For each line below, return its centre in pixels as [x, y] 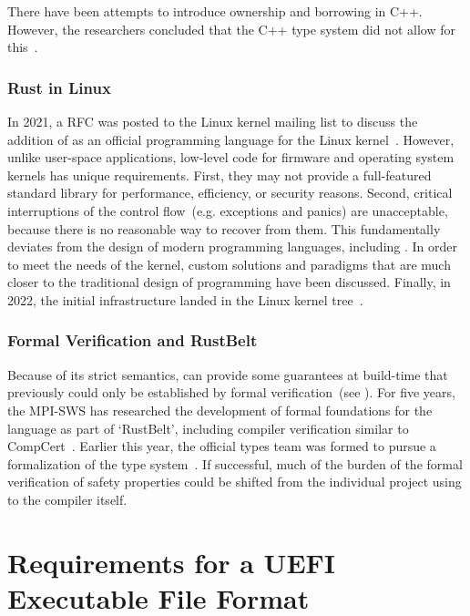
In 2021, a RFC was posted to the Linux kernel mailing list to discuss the [213, 121]
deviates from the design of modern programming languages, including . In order [233, 246]
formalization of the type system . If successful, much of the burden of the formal [235, 463]
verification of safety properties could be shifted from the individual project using [235, 482]
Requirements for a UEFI [172, 562]
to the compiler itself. [67, 499]
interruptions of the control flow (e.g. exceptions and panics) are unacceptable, [228, 210]
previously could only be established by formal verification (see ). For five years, [231, 392]
